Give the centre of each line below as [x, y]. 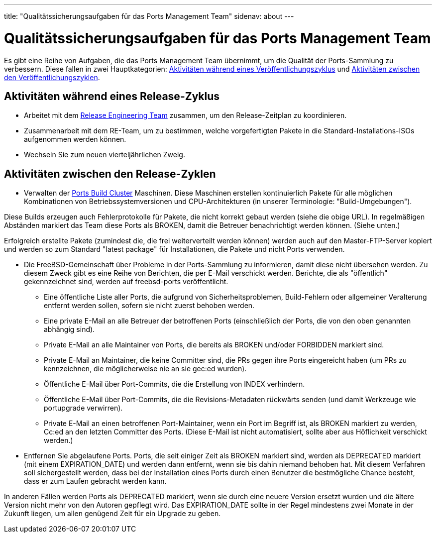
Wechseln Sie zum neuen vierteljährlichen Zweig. [105, 155]
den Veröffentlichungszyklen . [52, 77]
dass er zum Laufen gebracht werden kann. [95, 481]
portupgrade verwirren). [83, 408]
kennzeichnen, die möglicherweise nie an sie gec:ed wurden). [145, 369]
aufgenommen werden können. [75, 139]
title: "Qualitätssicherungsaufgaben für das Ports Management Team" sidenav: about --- [149, 16]
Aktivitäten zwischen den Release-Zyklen [110, 174]
